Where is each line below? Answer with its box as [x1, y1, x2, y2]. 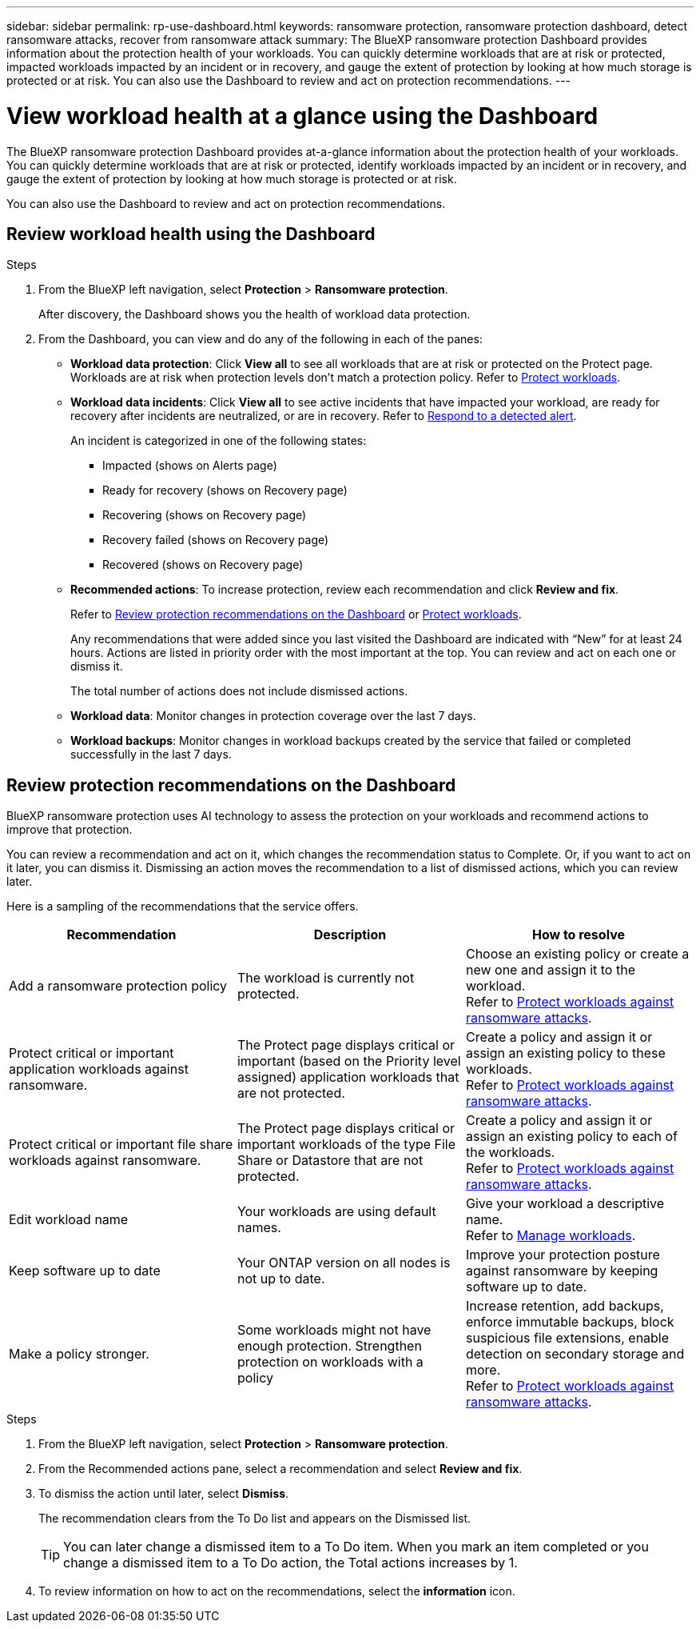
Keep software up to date [9, 1263, 161, 1279]
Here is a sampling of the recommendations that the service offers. [6, 899, 359, 914]
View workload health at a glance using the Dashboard [6, 102, 599, 130]
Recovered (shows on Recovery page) [102, 558, 304, 572]
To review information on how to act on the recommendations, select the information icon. [38, 1584, 515, 1599]
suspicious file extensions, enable [465, 1330, 670, 1347]
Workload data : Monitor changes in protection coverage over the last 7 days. [70, 709, 476, 723]
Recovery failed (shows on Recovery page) [102, 533, 329, 547]
